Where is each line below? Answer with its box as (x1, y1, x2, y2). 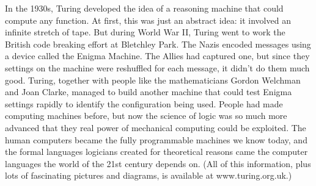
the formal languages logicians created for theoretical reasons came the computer (5, 145, 308, 158)
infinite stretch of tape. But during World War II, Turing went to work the (5, 26, 285, 38)
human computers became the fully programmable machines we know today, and (5, 133, 307, 146)
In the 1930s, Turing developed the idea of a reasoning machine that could (5, 2, 284, 14)
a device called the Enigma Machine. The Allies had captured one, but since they (5, 49, 310, 62)
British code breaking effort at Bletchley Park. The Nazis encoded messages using (5, 37, 311, 50)
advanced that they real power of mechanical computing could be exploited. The (5, 121, 306, 134)
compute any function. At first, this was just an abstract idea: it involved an (5, 13, 291, 26)
